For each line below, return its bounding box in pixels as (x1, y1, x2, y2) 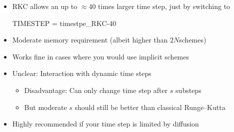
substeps (175, 84, 201, 95)
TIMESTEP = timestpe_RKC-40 (12, 17, 116, 28)
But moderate (24, 101, 67, 112)
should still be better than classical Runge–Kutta (74, 101, 225, 112)
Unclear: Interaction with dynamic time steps (12, 68, 151, 78)
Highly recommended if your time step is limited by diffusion (12, 118, 199, 129)
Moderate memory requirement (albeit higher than (12, 34, 168, 45)
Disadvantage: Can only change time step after (24, 84, 168, 95)
